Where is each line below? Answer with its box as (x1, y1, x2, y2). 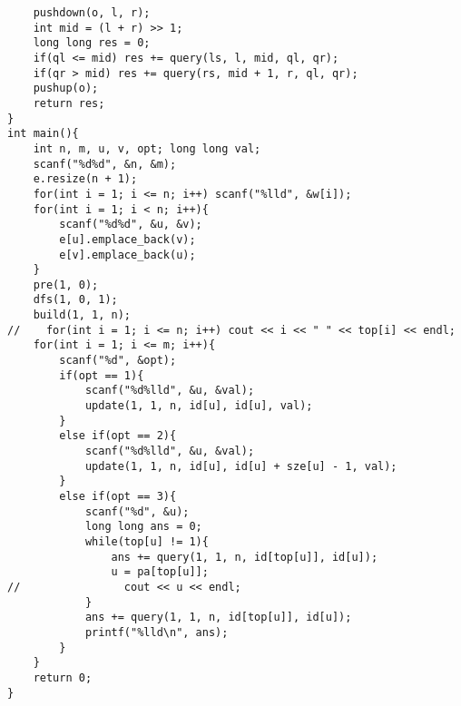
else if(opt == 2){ (59, 429, 177, 443)
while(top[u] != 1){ (84, 534, 209, 548)
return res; (33, 96, 105, 110)
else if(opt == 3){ (59, 490, 177, 503)
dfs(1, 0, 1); (33, 293, 118, 307)
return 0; (33, 671, 93, 684)
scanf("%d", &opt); (59, 354, 177, 368)
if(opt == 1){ (59, 368, 144, 382)
